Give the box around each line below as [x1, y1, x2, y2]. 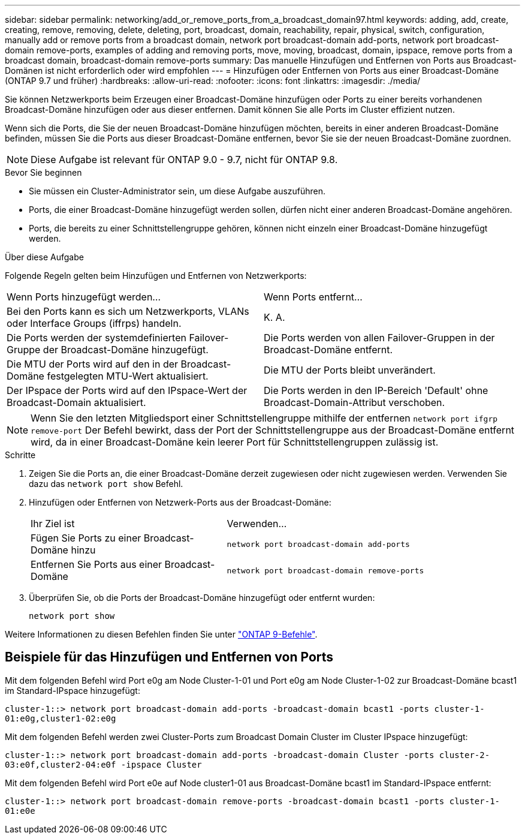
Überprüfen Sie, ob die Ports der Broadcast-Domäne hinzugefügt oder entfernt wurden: [29, 593, 375, 603]
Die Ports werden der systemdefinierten [7, 332, 186, 344]
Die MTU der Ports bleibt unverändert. [264, 364, 436, 376]
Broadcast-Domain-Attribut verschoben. [264, 396, 445, 408]
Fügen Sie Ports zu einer [31, 532, 141, 544]
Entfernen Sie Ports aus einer [31, 558, 162, 570]
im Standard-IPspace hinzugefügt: [5, 685, 140, 696]
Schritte [5, 450, 36, 460]
